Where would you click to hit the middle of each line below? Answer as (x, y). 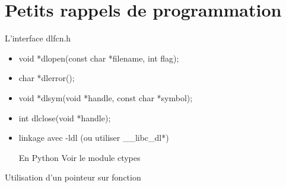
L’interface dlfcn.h (38, 38)
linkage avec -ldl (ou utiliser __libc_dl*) (94, 138)
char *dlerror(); (47, 78)
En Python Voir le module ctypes (80, 157)
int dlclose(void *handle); (65, 117)
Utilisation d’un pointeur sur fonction (73, 177)
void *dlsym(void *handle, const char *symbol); (106, 97)
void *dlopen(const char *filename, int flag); (99, 58)
